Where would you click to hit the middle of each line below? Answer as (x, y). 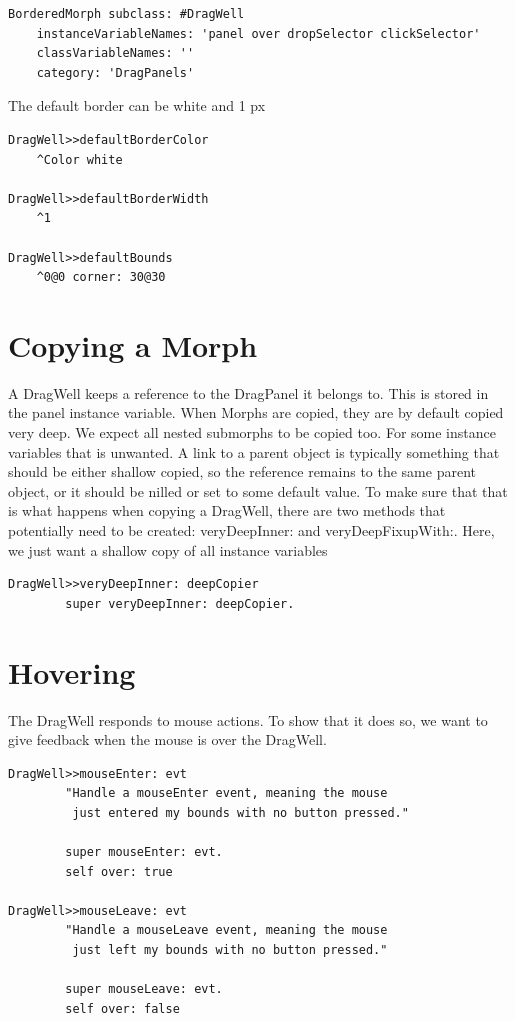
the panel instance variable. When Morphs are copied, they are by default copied (256, 412)
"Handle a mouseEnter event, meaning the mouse (226, 793)
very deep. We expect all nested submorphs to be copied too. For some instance (252, 432)
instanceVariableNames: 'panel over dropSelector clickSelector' (258, 33)
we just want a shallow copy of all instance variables (168, 549)
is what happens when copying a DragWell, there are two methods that (227, 510)
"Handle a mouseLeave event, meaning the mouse (226, 930)
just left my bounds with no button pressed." (230, 950)
